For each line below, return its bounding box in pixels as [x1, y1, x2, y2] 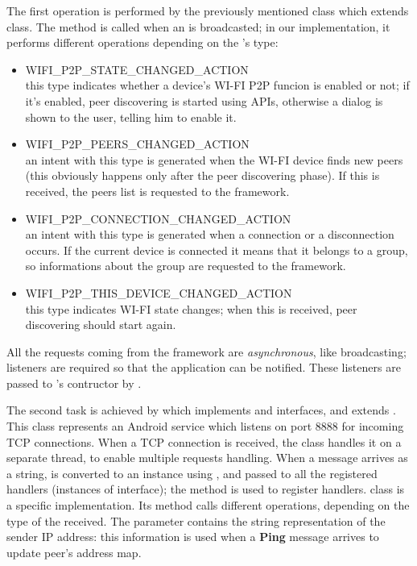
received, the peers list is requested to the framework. [25, 182, 290, 199]
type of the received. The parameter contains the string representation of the [6, 512, 386, 529]
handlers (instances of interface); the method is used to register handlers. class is [6, 481, 405, 497]
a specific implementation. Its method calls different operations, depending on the [6, 497, 410, 514]
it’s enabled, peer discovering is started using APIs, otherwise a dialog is [25, 92, 383, 109]
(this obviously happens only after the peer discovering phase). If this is [25, 167, 380, 184]
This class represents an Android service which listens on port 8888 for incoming [6, 418, 404, 435]
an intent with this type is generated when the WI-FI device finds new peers [25, 151, 403, 168]
